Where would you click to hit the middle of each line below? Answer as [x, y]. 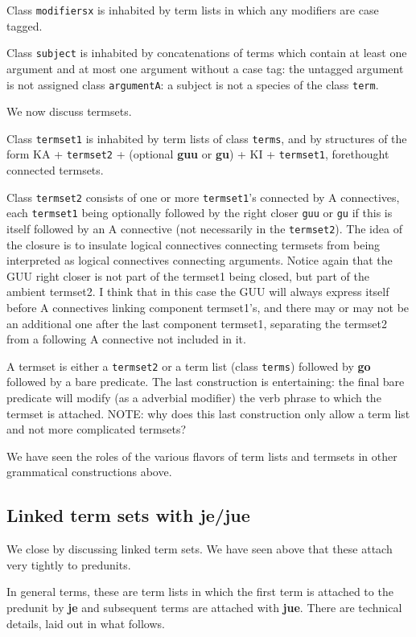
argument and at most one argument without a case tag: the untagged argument [205, 68]
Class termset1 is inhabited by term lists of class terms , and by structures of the [207, 138]
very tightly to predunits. [69, 564]
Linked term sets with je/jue [128, 515]
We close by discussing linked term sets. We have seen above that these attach [200, 549]
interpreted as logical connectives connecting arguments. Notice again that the [200, 260]
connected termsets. [55, 170]
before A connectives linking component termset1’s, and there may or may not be [208, 307]
